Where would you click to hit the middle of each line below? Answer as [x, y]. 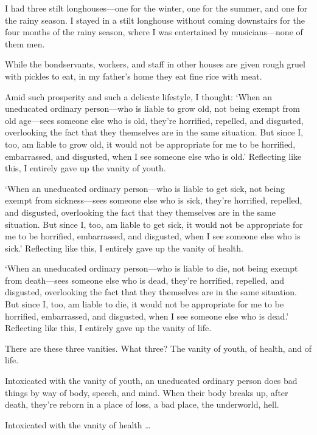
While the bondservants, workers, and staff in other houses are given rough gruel [155, 64]
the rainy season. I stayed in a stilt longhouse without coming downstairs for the [155, 20]
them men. [25, 43]
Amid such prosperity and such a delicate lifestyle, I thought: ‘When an [139, 96]
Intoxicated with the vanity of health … [78, 424]
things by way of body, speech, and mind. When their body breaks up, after [147, 392]
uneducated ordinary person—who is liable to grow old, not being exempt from [152, 108]
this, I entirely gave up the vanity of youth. [85, 168]
